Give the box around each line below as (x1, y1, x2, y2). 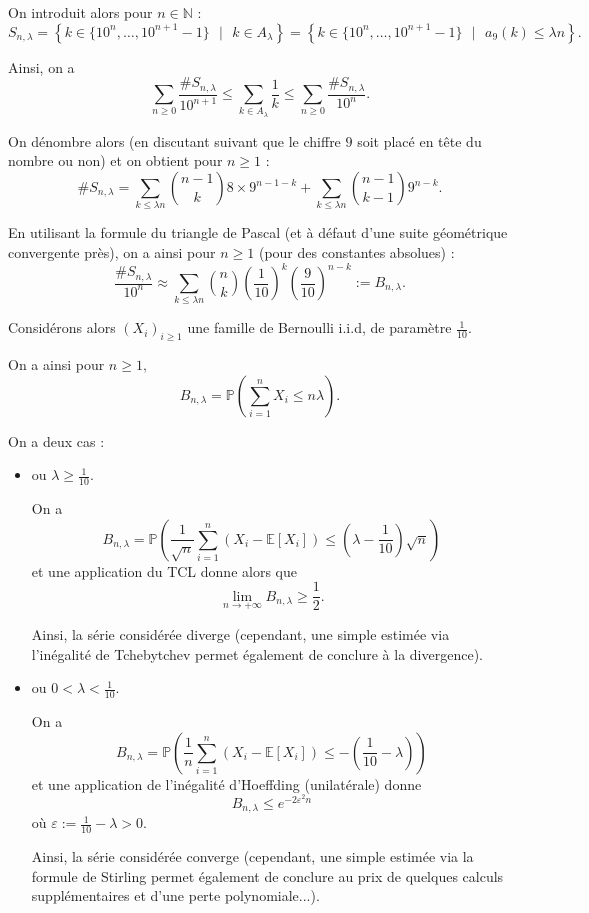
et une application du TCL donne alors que (31, 560, 297, 581)
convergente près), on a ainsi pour (8, 241, 216, 262)
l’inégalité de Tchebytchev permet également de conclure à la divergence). (31, 643, 483, 664)
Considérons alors (8, 317, 116, 338)
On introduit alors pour (8, 2, 153, 22)
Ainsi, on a (8, 56, 75, 77)
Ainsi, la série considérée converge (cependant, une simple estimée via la (31, 846, 474, 867)
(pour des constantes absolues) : (258, 241, 455, 262)
